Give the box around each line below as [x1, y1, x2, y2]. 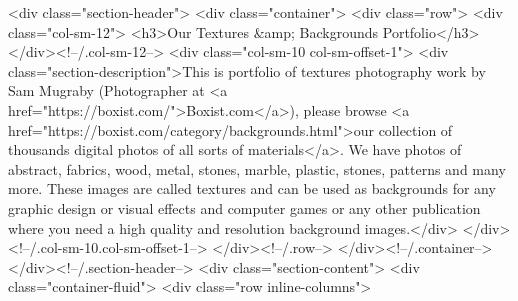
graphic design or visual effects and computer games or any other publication [8, 197, 481, 218]
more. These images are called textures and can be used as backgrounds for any [8, 178, 496, 199]
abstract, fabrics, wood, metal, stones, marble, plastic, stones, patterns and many [8, 158, 506, 179]
